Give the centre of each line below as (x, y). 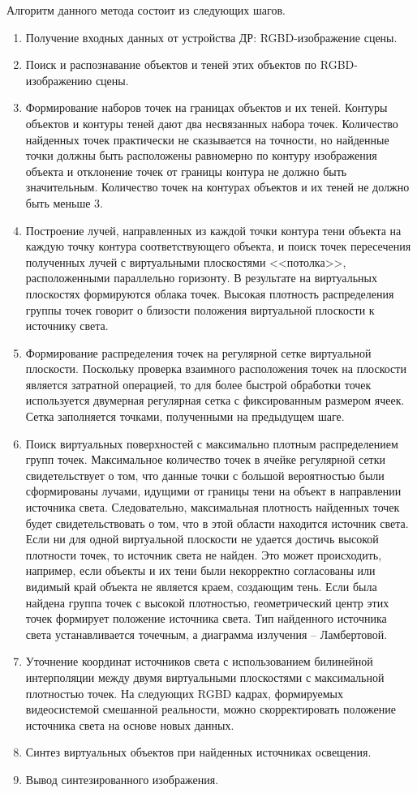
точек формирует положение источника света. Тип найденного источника (206, 618)
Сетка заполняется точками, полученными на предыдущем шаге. (185, 416)
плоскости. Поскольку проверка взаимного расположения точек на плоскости (216, 369)
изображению (59, 80)
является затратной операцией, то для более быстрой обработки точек (198, 384)
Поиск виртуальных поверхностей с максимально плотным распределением (212, 443)
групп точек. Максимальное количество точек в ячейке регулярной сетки (206, 459)
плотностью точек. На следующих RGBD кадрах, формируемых (184, 693)
